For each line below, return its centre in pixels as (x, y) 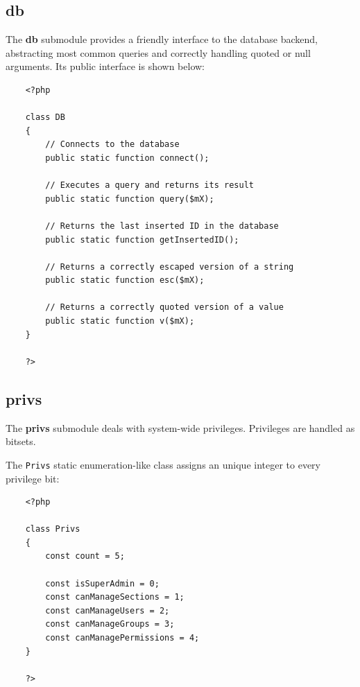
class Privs (53, 529)
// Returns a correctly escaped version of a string (170, 267)
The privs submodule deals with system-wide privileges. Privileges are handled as (180, 427)
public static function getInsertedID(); (142, 240)
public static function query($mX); (130, 199)
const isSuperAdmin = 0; (102, 583)
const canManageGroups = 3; (110, 624)
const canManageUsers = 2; (108, 610)
